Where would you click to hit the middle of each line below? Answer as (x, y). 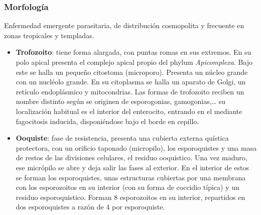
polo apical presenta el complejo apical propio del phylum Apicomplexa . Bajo (134, 62)
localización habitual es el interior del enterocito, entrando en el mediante (129, 111)
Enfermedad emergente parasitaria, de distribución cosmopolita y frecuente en (124, 25)
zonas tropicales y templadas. (49, 35)
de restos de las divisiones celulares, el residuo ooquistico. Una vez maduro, (132, 157)
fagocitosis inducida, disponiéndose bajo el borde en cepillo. (107, 121)
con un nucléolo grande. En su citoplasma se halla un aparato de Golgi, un (131, 82)
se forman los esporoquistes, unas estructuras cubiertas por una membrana (131, 177)
